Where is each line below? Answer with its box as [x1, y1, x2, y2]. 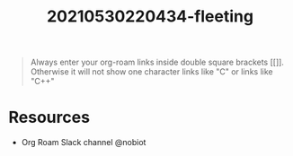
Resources [8, 108, 91, 127]
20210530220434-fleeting [47, 6, 253, 27]
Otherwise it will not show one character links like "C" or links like [30, 66, 273, 77]
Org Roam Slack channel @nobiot [21, 137, 146, 148]
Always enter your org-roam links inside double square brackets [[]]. [30, 56, 285, 68]
